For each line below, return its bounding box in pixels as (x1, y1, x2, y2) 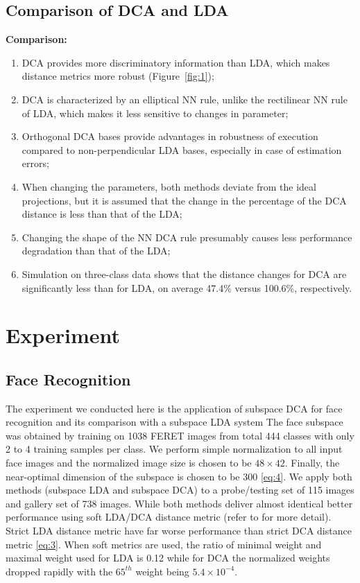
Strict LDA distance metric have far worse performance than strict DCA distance (6, 523, 352, 538)
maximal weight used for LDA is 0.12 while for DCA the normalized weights (6, 550, 330, 565)
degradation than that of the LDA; (22, 243, 171, 258)
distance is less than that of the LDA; (22, 207, 182, 221)
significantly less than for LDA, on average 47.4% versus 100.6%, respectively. (22, 280, 352, 295)
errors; (22, 156, 49, 171)
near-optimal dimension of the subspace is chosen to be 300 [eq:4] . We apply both (6, 469, 352, 483)
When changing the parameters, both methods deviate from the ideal (22, 179, 316, 193)
